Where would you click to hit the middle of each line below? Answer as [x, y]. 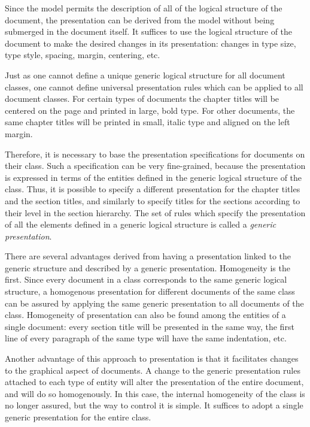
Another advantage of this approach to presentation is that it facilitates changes [152, 358]
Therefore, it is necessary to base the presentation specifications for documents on [155, 154]
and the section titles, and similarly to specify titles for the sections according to [153, 200]
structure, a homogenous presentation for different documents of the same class [150, 291]
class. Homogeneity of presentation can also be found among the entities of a [145, 315]
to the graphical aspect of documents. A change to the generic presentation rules [153, 370]
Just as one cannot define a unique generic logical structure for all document [145, 75]
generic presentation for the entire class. [78, 417]
